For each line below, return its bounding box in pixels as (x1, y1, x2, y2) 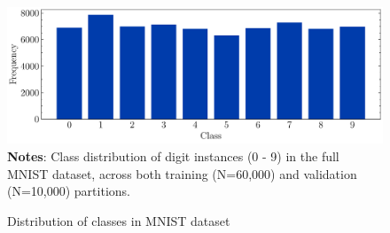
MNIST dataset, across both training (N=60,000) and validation (7, 164, 357, 183)
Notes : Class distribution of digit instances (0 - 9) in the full (7, 147, 339, 166)
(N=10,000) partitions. (7, 182, 130, 200)
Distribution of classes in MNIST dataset (7, 211, 230, 229)
